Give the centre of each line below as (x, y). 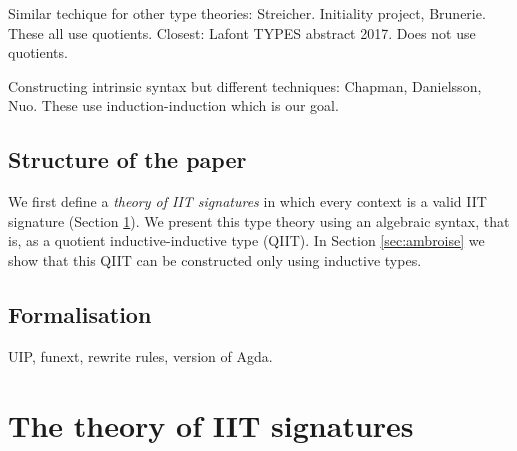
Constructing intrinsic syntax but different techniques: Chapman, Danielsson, (245, 85)
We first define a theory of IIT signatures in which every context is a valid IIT (247, 201)
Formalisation (80, 313)
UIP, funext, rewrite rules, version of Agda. (140, 355)
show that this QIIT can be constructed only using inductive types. (215, 259)
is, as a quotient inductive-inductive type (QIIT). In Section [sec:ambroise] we (246, 240)
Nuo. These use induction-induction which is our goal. (173, 105)
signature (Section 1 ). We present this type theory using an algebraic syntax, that (259, 220)
